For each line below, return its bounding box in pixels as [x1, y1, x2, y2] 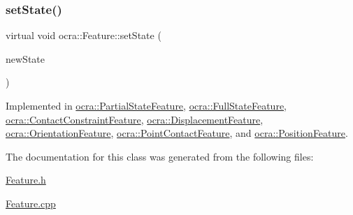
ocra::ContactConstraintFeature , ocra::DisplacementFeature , [6, 112, 264, 126]
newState [6, 51, 45, 66]
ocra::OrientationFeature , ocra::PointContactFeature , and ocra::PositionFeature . [6, 126, 348, 140]
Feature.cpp [6, 195, 56, 210]
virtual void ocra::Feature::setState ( [6, 28, 161, 43]
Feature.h [6, 172, 46, 187]
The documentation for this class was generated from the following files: [6, 149, 314, 163]
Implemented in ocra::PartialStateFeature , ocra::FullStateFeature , [6, 98, 287, 112]
